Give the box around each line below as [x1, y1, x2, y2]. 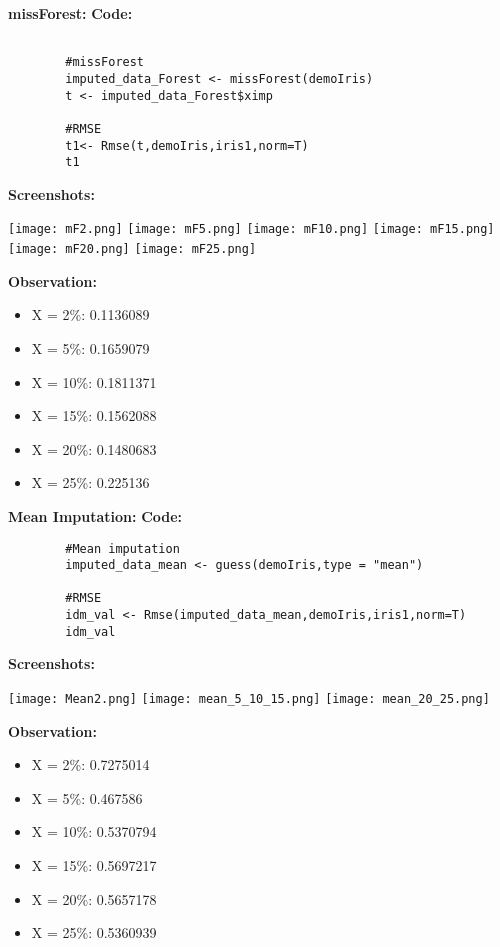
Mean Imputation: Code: [8, 505, 183, 526]
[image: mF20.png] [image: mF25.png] [8, 242, 257, 257]
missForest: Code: [8, 3, 133, 23]
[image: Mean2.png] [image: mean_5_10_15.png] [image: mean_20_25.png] [8, 692, 490, 707]
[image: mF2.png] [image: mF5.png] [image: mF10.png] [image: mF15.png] [8, 222, 495, 237]
